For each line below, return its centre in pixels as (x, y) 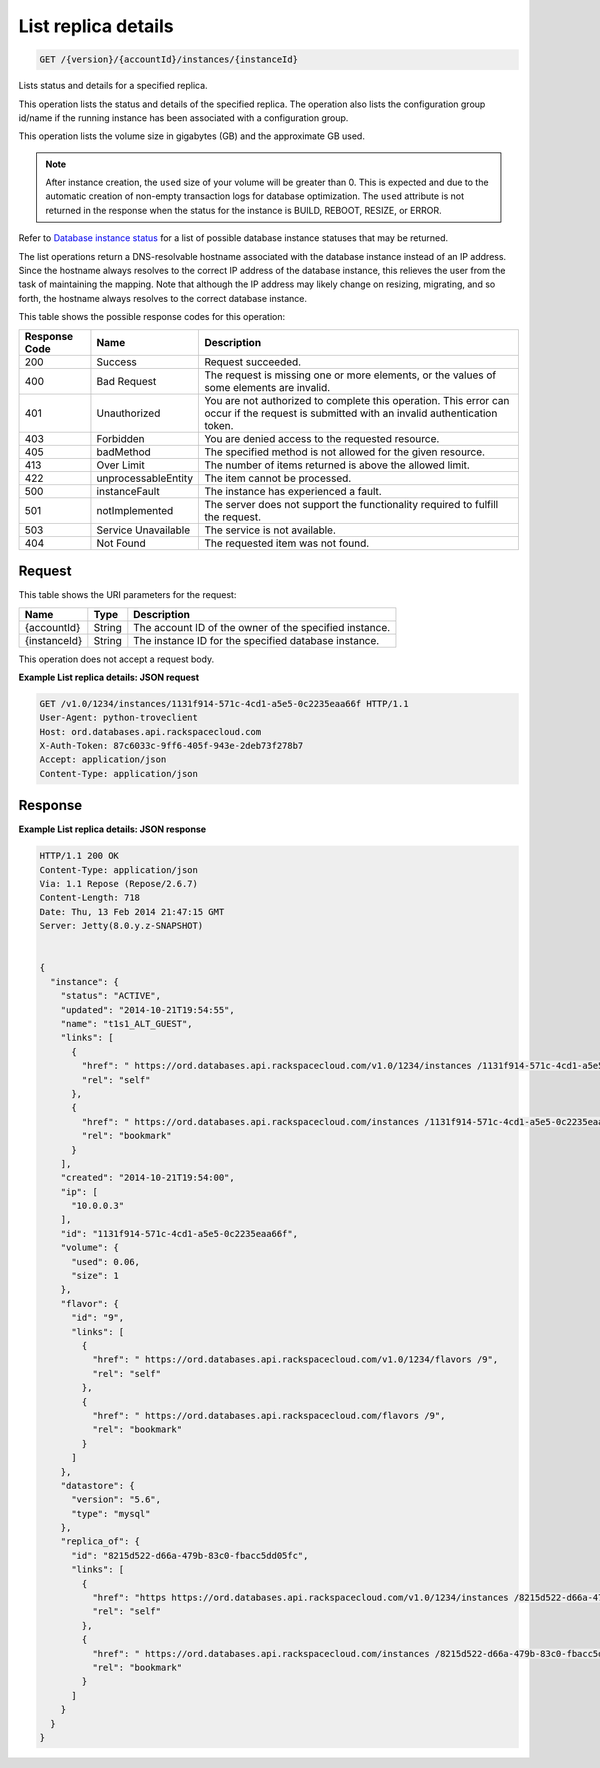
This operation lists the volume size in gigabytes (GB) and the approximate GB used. (191, 136)
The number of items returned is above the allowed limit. (337, 465)
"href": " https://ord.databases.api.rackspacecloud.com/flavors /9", (268, 1415)
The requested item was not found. (287, 543)
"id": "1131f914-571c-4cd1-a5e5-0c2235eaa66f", (179, 1233)
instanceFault (128, 491)
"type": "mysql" (111, 1513)
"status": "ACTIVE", (111, 996)
